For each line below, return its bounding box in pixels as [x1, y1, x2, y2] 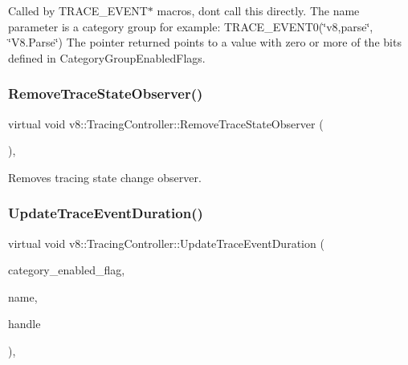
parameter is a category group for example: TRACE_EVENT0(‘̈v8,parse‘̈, [8, 18, 373, 34]
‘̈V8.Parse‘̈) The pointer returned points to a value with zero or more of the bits [8, 34, 402, 51]
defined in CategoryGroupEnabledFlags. [8, 49, 206, 66]
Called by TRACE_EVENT [8, 2, 148, 18]
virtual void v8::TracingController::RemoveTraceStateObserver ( [8, 115, 324, 132]
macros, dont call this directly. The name [157, 2, 360, 18]
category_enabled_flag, [8, 262, 125, 278]
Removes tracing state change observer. [8, 168, 202, 185]
